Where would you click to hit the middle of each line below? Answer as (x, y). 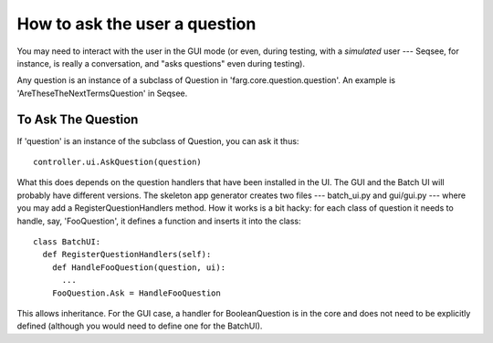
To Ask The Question (78, 119)
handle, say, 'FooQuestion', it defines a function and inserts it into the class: (159, 221)
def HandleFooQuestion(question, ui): (139, 267)
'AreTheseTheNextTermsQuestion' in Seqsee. (102, 93)
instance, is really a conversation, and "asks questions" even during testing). (161, 63)
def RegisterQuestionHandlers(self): (127, 255)
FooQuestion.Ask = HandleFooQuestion (136, 293)
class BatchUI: (67, 241)
